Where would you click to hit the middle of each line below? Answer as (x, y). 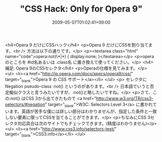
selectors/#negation (25, 104)
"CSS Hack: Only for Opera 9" (81, 9)
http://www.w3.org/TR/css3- (125, 98)
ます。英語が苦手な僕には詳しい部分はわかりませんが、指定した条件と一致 (83, 111)
